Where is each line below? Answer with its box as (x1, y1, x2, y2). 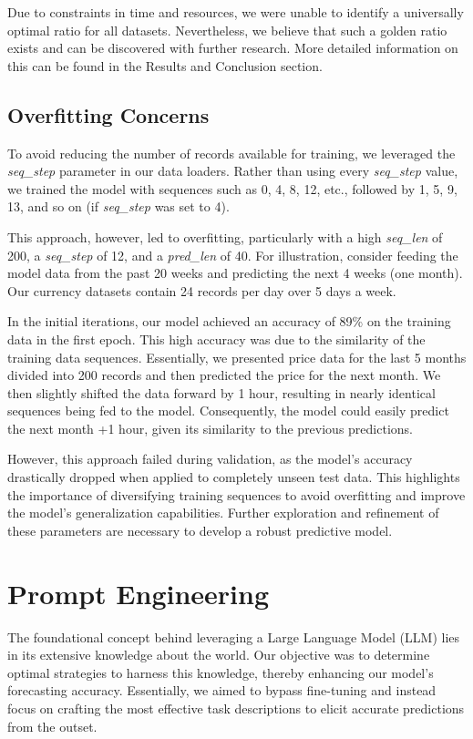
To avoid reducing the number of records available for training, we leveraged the (7, 143, 456, 162)
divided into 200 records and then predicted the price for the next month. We (7, 365, 441, 385)
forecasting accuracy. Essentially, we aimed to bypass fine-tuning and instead (7, 681, 437, 700)
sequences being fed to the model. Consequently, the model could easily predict (7, 401, 449, 420)
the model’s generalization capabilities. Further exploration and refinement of (7, 503, 439, 522)
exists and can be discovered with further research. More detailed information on (7, 38, 458, 57)
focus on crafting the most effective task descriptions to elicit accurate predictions (7, 698, 465, 717)
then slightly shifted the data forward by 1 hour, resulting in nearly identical (7, 383, 436, 402)
